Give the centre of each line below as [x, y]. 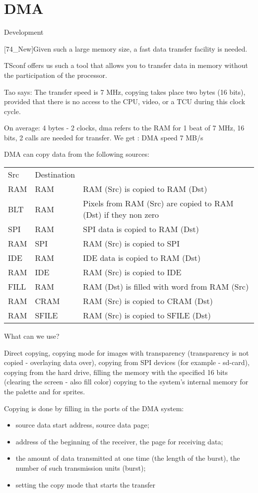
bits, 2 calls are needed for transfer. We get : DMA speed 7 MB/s [104, 137]
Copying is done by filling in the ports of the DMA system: [94, 408]
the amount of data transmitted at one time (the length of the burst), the [128, 458]
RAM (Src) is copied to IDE [132, 272]
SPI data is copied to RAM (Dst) [141, 229]
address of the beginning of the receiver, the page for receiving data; [119, 441]
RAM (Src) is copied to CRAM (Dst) [148, 301]
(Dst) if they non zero [121, 215]
